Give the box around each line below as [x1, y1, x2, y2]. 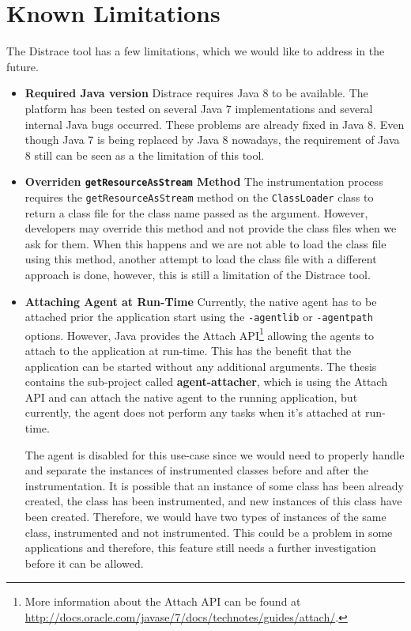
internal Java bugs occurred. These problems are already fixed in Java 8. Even [25, 115, 405, 132]
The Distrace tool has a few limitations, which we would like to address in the [6, 43, 385, 59]
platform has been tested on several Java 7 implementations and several [25, 100, 373, 116]
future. [6, 58, 39, 74]
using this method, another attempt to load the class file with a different [25, 251, 377, 267]
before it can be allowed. [25, 554, 144, 571]
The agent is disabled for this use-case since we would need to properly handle [25, 446, 405, 463]
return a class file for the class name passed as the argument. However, [25, 204, 368, 221]
